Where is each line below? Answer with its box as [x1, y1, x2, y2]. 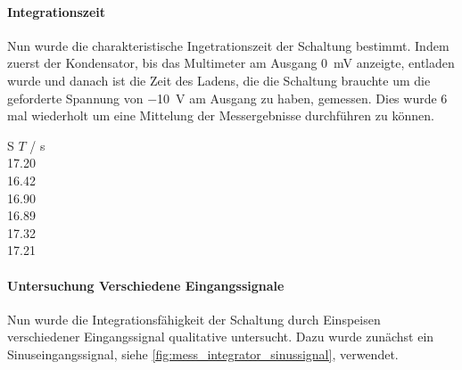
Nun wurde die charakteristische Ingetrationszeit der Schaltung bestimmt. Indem [7, 36, 450, 54]
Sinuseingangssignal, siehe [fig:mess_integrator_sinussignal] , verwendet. [7, 344, 399, 363]
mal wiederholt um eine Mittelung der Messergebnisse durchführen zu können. [7, 106, 434, 125]
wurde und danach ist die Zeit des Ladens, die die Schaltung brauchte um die [7, 70, 431, 89]
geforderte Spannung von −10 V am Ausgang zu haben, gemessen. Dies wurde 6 [7, 88, 448, 107]
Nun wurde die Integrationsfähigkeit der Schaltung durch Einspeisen [7, 309, 381, 328]
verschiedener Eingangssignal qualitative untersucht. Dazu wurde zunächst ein [7, 327, 434, 346]
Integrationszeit [7, 2, 106, 21]
